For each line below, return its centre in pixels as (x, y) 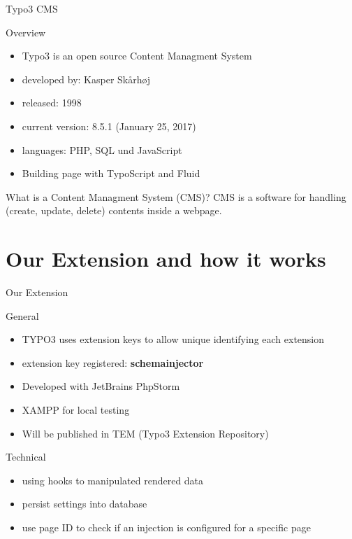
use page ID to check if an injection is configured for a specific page (166, 527)
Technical (26, 457)
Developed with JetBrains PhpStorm (101, 386)
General (22, 315)
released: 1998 (52, 103)
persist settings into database (85, 504)
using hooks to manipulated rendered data (113, 480)
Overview (26, 32)
